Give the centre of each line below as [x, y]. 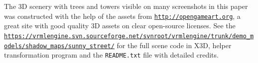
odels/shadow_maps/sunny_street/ [59, 46]
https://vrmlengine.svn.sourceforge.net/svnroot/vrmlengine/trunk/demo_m [129, 36]
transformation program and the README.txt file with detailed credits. [111, 55]
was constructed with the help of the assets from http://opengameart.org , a [122, 16]
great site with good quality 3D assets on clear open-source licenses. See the [120, 26]
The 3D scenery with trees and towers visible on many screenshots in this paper [126, 6]
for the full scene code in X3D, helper [174, 45]
